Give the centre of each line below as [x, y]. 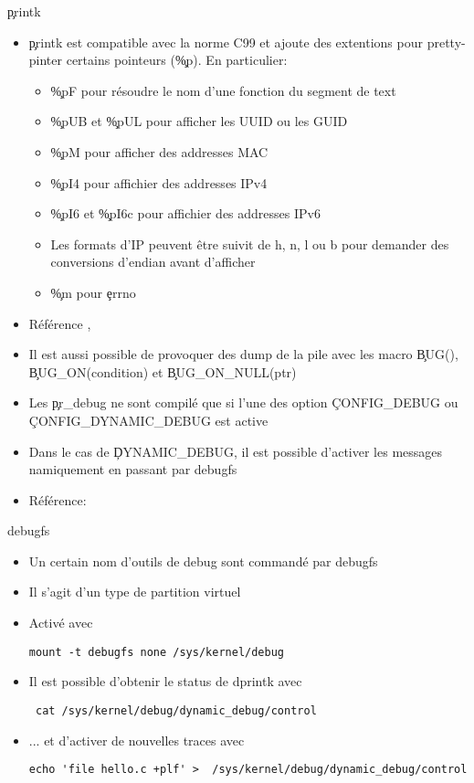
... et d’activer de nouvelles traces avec [137, 740]
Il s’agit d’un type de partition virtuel [135, 592]
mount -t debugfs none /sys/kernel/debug [156, 652]
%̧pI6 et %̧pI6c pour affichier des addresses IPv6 [185, 213]
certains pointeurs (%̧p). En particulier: [177, 60]
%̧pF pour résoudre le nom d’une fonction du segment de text [223, 90]
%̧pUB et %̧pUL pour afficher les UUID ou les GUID [199, 121]
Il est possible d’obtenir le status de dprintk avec [165, 681]
